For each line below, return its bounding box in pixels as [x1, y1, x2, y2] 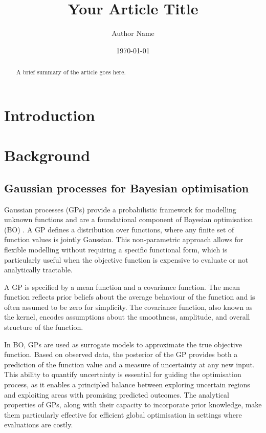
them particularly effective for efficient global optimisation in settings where [4, 409, 242, 420]
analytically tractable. [4, 264, 73, 275]
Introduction [4, 104, 95, 125]
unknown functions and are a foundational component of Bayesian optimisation [4, 214, 253, 225]
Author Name [112, 28, 154, 38]
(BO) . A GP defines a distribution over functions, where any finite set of [4, 224, 234, 234]
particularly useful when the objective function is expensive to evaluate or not [4, 254, 249, 265]
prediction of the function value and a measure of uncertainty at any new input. [4, 359, 255, 369]
